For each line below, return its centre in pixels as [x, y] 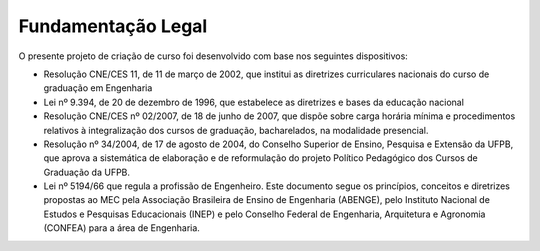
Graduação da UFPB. [86, 172]
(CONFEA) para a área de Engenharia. [121, 228]
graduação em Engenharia [98, 88]
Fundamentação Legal [113, 26]
